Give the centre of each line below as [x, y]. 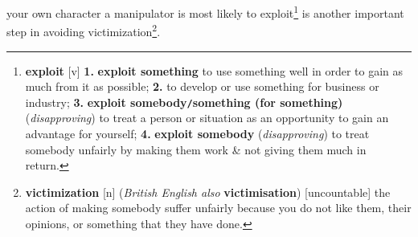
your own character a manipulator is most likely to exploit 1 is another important [205, 12]
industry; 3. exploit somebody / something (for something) [184, 102]
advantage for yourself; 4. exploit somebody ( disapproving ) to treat [197, 133]
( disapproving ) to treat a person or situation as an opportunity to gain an [207, 118]
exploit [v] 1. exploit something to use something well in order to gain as [214, 70]
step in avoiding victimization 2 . [84, 30]
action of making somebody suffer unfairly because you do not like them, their [218, 208]
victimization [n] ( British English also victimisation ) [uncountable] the [208, 192]
